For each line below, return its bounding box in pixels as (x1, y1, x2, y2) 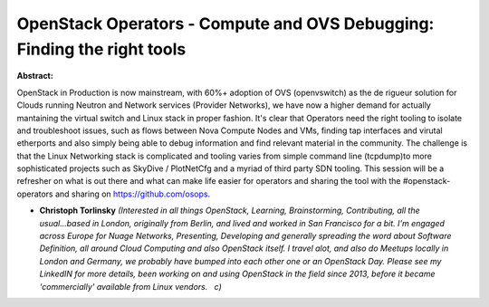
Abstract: (16, 71, 53, 82)
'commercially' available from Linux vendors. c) (39, 281, 222, 292)
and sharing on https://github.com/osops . (54, 188, 211, 199)
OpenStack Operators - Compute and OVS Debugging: (16, 14, 435, 34)
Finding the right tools (16, 39, 187, 59)
